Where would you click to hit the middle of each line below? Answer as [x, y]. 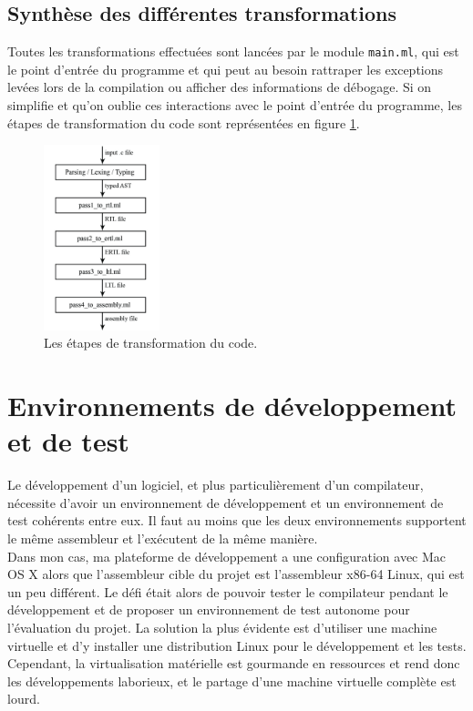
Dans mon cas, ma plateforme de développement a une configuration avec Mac [227, 556]
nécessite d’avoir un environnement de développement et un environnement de [226, 502]
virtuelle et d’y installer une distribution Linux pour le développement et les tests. [237, 645]
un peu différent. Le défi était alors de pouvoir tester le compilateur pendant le [228, 591]
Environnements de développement [232, 406]
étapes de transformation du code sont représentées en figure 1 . [184, 122]
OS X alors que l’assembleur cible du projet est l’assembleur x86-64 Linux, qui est [236, 574]
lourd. [24, 699]
